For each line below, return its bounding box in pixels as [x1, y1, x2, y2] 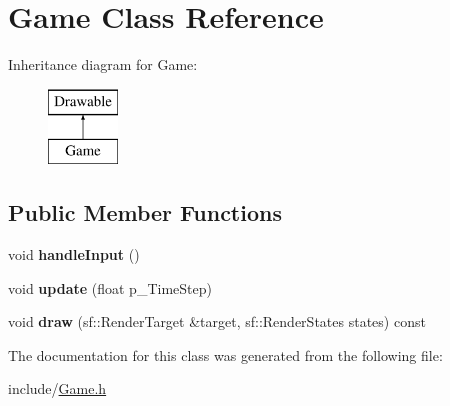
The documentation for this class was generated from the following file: [8, 344, 443, 365]
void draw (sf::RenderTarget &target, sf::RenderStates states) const [8, 311, 426, 332]
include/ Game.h [8, 378, 107, 399]
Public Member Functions [8, 197, 282, 228]
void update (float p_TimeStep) [8, 277, 212, 298]
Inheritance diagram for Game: [8, 54, 198, 75]
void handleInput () [8, 244, 140, 265]
